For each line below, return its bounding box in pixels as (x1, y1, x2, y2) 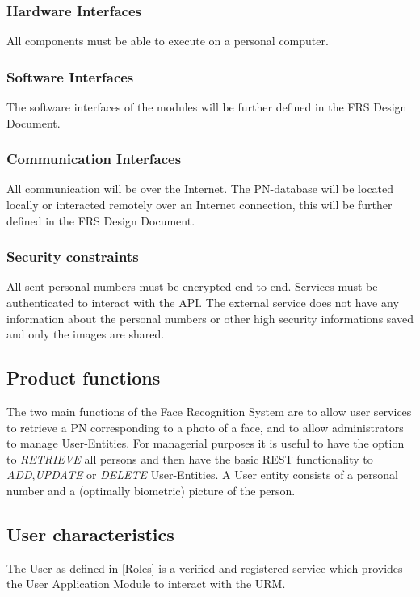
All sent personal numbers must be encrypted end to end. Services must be (6, 278, 378, 295)
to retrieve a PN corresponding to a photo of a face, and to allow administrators (6, 418, 404, 435)
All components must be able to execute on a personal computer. (6, 32, 329, 49)
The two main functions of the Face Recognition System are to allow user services (6, 403, 412, 420)
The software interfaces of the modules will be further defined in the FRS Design (6, 99, 407, 116)
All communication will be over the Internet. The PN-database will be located (6, 180, 394, 197)
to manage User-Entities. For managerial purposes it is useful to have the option (6, 435, 405, 452)
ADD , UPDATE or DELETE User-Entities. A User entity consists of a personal (6, 466, 398, 483)
